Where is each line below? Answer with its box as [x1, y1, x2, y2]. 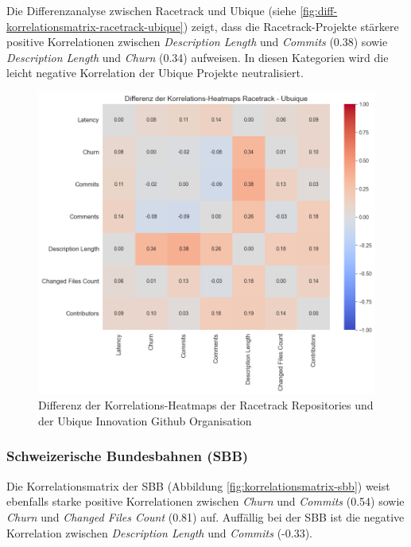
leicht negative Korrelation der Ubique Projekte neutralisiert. [6, 64, 304, 81]
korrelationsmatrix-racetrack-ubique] [6, 17, 184, 34]
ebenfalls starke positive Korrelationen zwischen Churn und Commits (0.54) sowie [6, 493, 405, 510]
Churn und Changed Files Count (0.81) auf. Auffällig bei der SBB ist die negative [6, 508, 405, 525]
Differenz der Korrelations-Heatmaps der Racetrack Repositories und [38, 397, 374, 413]
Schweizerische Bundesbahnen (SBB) [6, 446, 249, 466]
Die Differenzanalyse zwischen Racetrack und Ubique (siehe [6, 2, 297, 18]
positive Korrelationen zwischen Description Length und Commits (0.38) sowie [6, 33, 388, 50]
